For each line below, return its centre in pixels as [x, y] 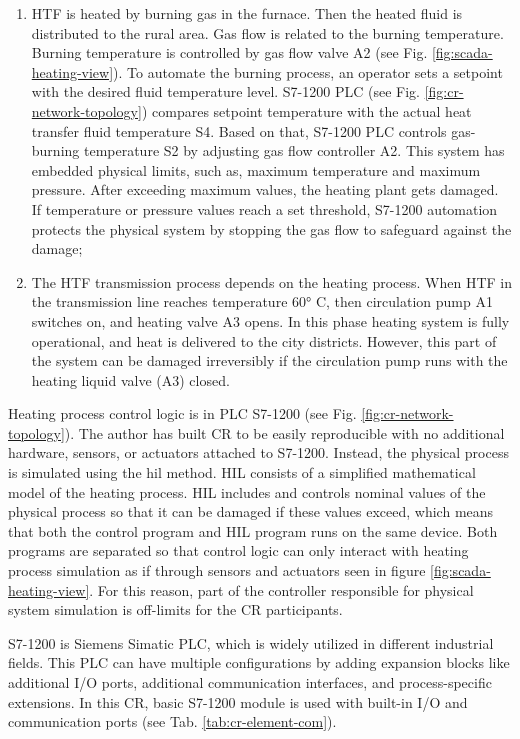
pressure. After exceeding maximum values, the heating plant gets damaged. [265, 189]
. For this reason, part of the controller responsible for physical [281, 589]
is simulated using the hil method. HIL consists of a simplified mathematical [242, 472]
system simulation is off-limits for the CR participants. [175, 609]
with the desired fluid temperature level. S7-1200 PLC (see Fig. [225, 91]
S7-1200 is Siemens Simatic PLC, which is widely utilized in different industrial [251, 642]
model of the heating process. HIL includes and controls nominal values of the [247, 491]
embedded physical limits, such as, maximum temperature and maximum [256, 169]
